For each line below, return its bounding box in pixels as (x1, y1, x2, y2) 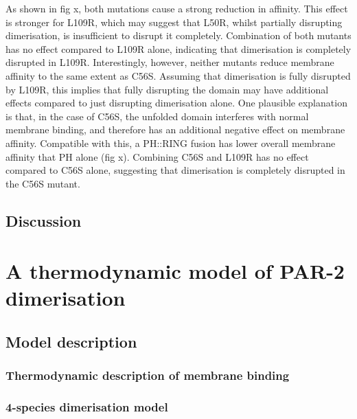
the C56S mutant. (5, 176, 80, 190)
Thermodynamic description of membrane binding (5, 367, 290, 384)
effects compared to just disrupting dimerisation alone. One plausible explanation (5, 95, 347, 110)
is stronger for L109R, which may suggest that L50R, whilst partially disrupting (5, 14, 343, 29)
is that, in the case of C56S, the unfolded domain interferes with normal (5, 109, 309, 123)
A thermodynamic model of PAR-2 (5, 257, 345, 285)
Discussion (5, 209, 82, 231)
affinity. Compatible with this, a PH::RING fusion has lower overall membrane (5, 135, 336, 150)
